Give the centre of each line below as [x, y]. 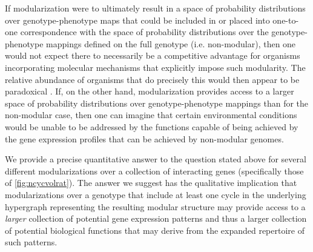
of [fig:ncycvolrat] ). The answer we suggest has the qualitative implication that [151, 183]
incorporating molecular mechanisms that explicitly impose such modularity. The [155, 67]
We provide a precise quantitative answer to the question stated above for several [156, 159]
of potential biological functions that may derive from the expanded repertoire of [155, 230]
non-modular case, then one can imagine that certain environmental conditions [151, 115]
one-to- [286, 20]
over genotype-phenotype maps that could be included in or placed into [137, 20]
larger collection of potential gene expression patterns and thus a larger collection [156, 218]
